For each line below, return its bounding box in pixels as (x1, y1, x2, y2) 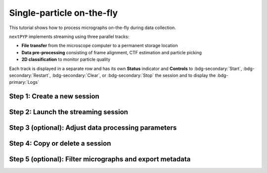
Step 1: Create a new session (9, 92, 100, 101)
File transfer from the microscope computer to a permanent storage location (21, 42, 178, 49)
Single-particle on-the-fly (9, 7, 118, 18)
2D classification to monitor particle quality (21, 57, 111, 63)
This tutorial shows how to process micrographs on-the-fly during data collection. (9, 25, 177, 31)
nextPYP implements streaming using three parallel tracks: (9, 34, 130, 39)
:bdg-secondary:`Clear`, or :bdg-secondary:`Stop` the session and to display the (51, 72, 216, 78)
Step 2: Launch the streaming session (9, 108, 129, 116)
